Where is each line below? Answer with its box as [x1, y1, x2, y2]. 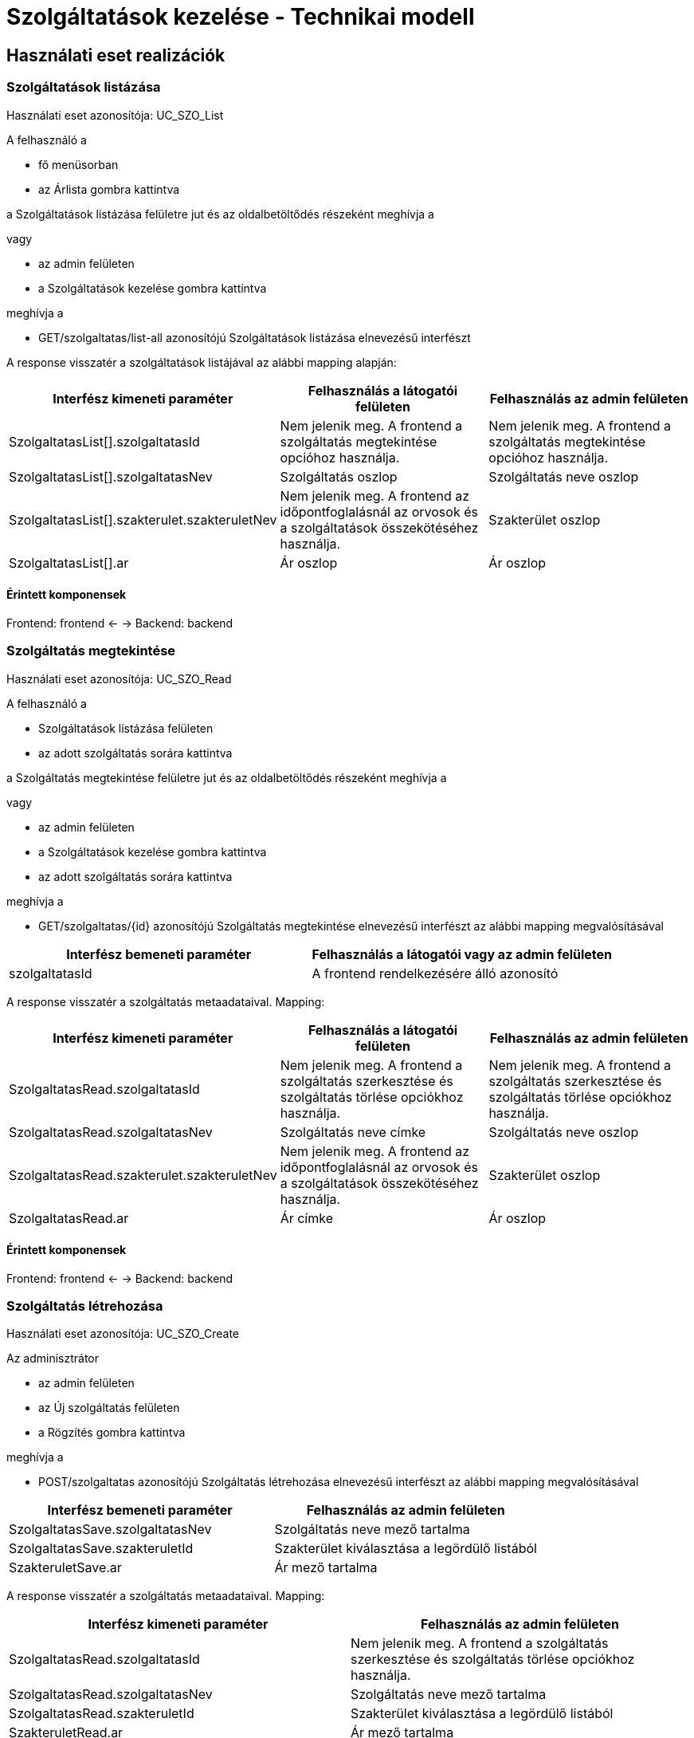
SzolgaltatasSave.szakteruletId [9, 1540, 194, 1557]
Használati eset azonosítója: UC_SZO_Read [6, 671, 232, 686]
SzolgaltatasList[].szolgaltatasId [9, 433, 200, 450]
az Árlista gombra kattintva [38, 182, 180, 196]
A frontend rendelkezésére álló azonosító [312, 965, 559, 981]
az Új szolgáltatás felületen [38, 1401, 180, 1415]
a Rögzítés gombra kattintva [38, 1425, 186, 1440]
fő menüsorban [38, 157, 119, 171]
